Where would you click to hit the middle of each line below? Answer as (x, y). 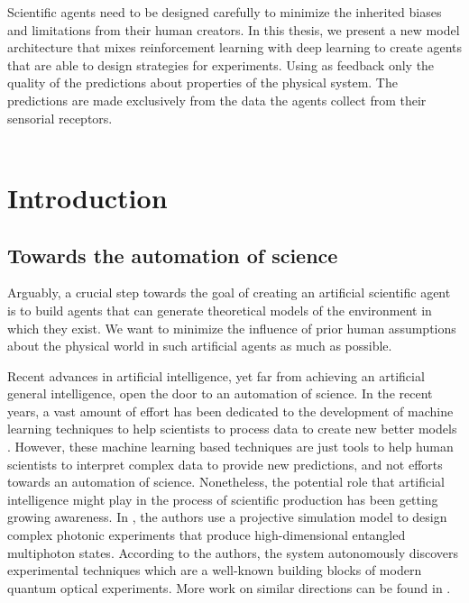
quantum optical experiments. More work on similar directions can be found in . (229, 587)
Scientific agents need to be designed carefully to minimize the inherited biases (225, 12)
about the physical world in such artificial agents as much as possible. (200, 346)
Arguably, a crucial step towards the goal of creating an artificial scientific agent (229, 292)
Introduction (87, 197)
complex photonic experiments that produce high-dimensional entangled (207, 535)
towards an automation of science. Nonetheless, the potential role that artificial (226, 482)
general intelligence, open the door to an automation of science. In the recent (220, 393)
